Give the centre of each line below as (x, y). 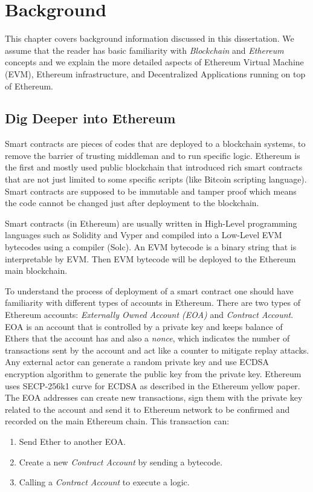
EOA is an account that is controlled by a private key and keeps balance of (144, 326)
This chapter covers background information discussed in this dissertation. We (150, 38)
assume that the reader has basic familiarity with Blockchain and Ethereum (144, 50)
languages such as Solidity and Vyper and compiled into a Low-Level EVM (144, 235)
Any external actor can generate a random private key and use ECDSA (137, 362)
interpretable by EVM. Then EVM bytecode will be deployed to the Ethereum (150, 258)
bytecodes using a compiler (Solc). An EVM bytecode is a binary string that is (151, 247)
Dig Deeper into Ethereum (90, 118)
